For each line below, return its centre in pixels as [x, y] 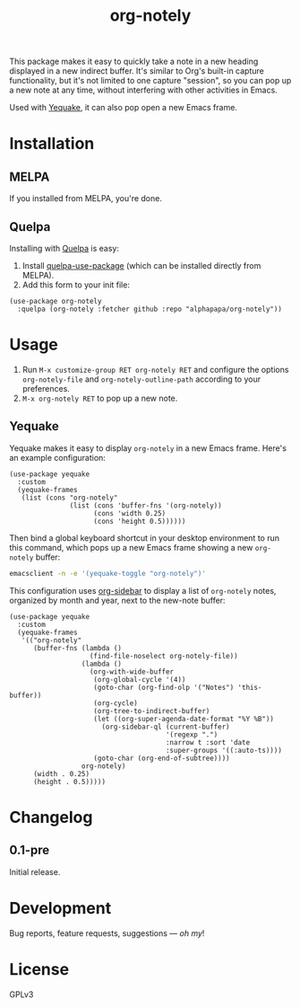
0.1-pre [30, 850]
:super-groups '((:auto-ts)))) [223, 750]
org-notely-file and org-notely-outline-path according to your [141, 379]
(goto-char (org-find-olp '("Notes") [164, 687]
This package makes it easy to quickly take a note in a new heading [134, 62]
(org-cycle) [116, 703]
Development [60, 908]
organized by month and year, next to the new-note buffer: [117, 600]
